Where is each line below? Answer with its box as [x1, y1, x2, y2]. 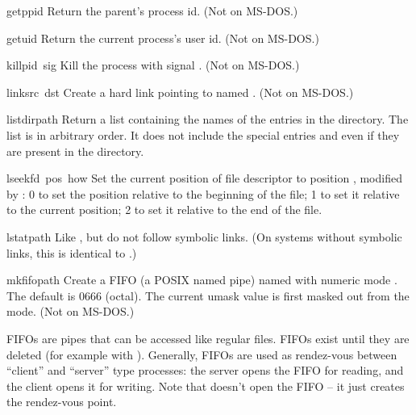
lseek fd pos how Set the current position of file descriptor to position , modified [6, 170, 402, 187]
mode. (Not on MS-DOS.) [6, 303, 135, 320]
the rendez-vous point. [6, 393, 117, 410]
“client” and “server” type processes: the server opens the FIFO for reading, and [6, 362, 404, 379]
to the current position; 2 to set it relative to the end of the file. [6, 201, 322, 218]
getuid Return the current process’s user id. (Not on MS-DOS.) [6, 29, 319, 46]
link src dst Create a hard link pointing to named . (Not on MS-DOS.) [6, 83, 354, 100]
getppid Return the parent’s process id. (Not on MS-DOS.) [6, 2, 298, 19]
